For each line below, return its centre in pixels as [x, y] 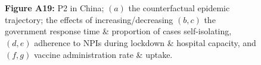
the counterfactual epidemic [179, 8]
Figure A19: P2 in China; [55, 8]
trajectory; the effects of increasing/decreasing [89, 19]
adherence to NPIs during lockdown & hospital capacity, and [145, 42]
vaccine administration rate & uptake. [103, 54]
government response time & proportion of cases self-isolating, [118, 31]
